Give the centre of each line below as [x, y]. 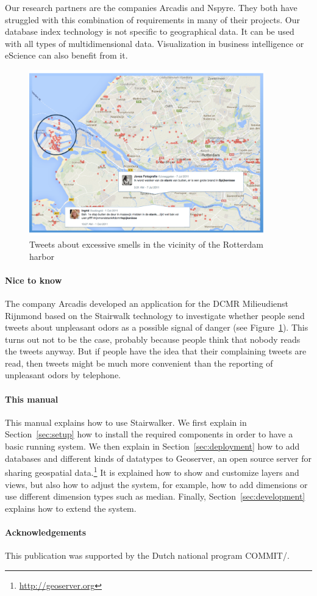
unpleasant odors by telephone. [63, 375]
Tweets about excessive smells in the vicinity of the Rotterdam [147, 244]
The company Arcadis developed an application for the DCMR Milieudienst [147, 303]
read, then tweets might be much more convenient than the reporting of [139, 363]
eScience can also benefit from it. [66, 55]
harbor [42, 256]
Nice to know [34, 280]
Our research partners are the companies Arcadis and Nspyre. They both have [151, 7]
